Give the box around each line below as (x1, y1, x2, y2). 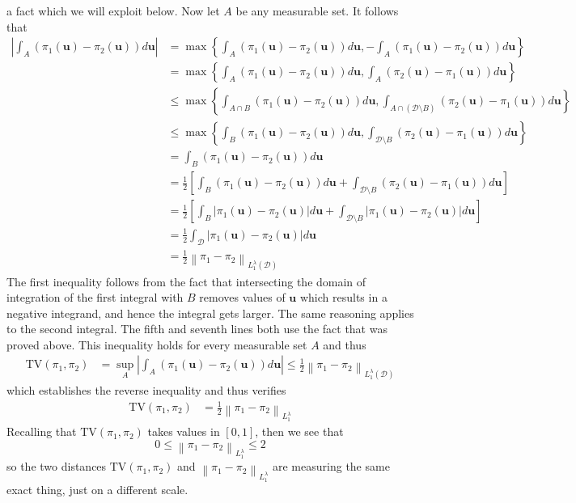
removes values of (199, 289, 286, 306)
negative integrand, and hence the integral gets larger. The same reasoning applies (6, 304, 414, 321)
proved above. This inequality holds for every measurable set (6, 336, 307, 353)
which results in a (299, 289, 388, 306)
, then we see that (255, 423, 344, 440)
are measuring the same (273, 458, 390, 475)
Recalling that (6, 423, 77, 440)
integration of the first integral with (6, 289, 184, 306)
